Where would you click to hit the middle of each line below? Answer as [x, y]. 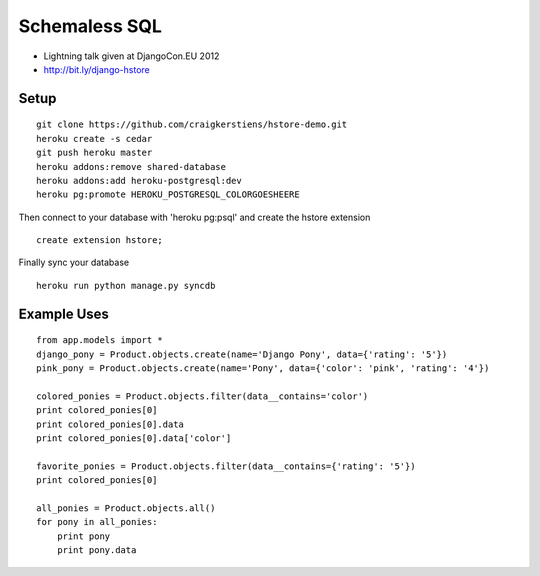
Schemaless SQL [90, 26]
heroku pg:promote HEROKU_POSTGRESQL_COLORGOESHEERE [168, 194]
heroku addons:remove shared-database [131, 166]
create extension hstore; [100, 240]
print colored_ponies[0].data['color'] [134, 438]
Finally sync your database [74, 262]
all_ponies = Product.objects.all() [126, 508]
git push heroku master [94, 153]
